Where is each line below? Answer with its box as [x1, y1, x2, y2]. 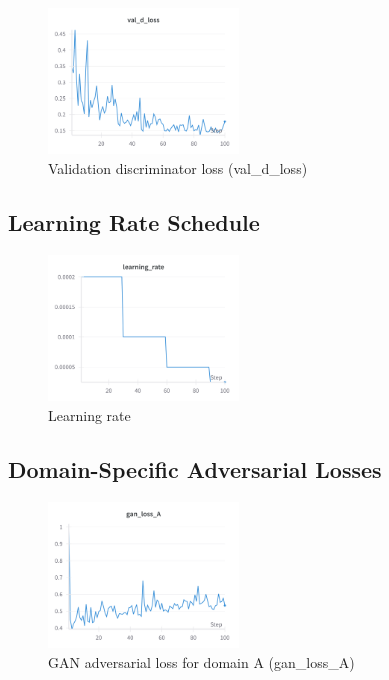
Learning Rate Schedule [8, 207, 260, 238]
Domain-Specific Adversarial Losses [8, 453, 382, 484]
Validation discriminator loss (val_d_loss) [48, 158, 308, 179]
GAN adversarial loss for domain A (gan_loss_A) [48, 651, 355, 672]
